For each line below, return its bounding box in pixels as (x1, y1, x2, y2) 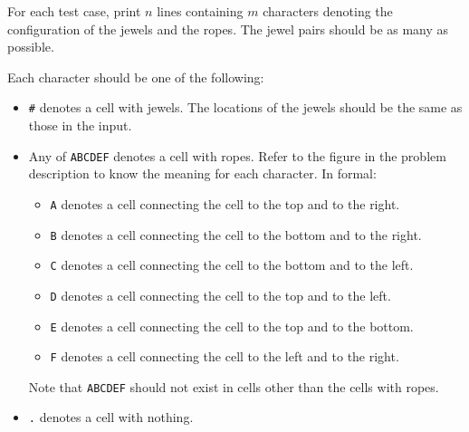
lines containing (157, 2, 244, 20)
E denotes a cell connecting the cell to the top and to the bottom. (50, 316, 414, 335)
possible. (7, 37, 54, 56)
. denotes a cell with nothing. (28, 408, 194, 427)
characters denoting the (263, 2, 393, 20)
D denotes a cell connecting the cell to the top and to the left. (50, 285, 391, 304)
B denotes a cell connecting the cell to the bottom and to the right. (50, 225, 422, 244)
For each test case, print (7, 2, 141, 20)
